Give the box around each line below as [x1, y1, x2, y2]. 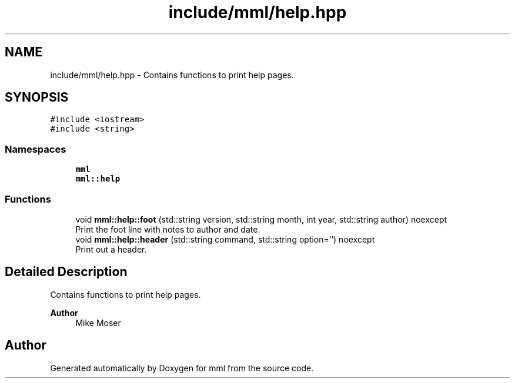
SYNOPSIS [5, 90, 69, 105]
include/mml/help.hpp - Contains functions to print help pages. [50, 69, 294, 80]
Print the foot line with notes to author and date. [75, 224, 260, 234]
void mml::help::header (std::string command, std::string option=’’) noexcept [75, 234, 375, 244]
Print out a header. [75, 244, 147, 254]
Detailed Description [5, 264, 128, 280]
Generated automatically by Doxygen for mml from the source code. [50, 362, 314, 373]
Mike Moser [75, 317, 121, 328]
